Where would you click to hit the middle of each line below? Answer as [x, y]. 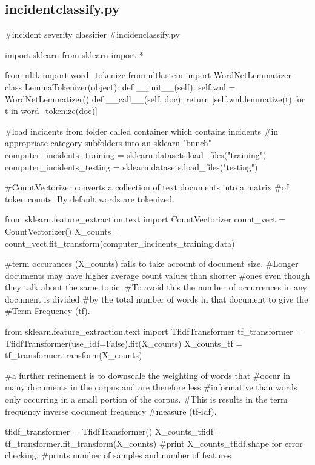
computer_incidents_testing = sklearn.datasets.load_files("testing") [131, 166]
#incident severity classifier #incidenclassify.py [93, 34]
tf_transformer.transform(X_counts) [74, 355]
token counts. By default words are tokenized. [90, 199]
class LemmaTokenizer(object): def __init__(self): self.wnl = [120, 86]
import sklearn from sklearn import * [74, 54]
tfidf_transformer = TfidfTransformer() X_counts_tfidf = [114, 431]
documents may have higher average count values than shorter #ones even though [157, 275]
